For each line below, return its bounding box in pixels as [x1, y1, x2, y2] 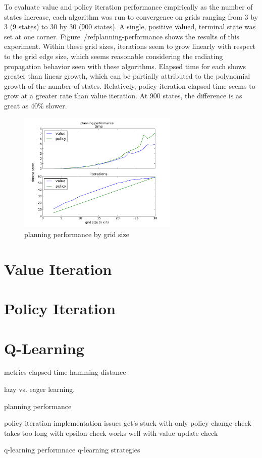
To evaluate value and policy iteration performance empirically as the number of [4, 2, 253, 12]
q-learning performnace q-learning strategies [4, 444, 140, 455]
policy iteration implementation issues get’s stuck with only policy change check [4, 418, 251, 428]
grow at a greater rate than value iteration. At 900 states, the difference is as [4, 90, 242, 101]
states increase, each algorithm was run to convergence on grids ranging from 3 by [4, 11, 258, 22]
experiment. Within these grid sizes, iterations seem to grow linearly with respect [4, 41, 256, 51]
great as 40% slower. [4, 100, 67, 110]
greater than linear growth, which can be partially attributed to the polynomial [4, 71, 250, 81]
